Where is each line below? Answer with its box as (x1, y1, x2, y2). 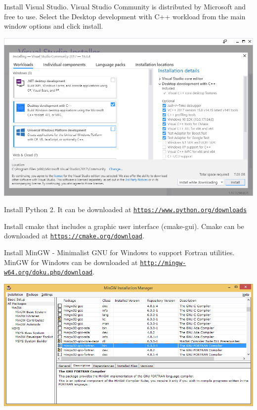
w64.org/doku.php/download (4, 269, 92, 276)
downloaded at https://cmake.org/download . (4, 230, 144, 241)
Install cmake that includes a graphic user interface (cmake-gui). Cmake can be (4, 221, 244, 231)
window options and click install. (4, 21, 103, 31)
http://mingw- (140, 259, 186, 267)
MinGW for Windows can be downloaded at (4, 257, 138, 267)
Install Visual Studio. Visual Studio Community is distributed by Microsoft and (4, 1, 246, 11)
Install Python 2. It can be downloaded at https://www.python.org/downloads (4, 204, 247, 215)
